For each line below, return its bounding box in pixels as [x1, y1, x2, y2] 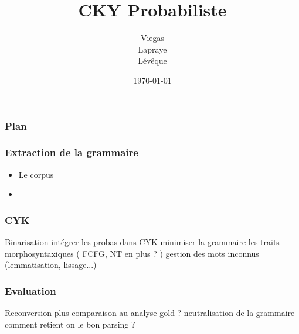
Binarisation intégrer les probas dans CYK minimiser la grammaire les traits [5, 236, 280, 248]
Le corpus [18, 168, 54, 180]
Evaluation [5, 283, 56, 298]
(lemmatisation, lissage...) [5, 259, 97, 271]
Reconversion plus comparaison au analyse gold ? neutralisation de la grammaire [5, 307, 295, 319]
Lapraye [138, 43, 167, 55]
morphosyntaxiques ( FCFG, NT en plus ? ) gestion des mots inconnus [5, 247, 259, 259]
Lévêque [138, 54, 167, 67]
